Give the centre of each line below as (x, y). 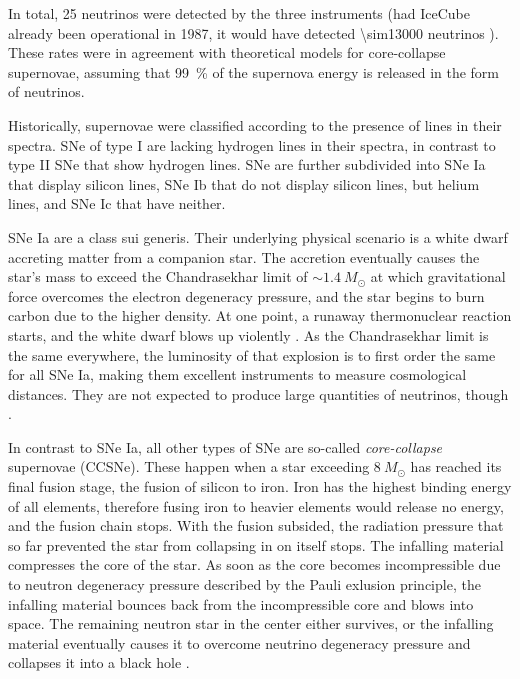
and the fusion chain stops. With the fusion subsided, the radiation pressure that (256, 525)
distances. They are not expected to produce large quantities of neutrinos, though (258, 393)
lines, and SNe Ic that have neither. (117, 203)
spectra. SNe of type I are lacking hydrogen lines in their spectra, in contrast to (252, 144)
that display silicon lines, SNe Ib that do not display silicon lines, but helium (244, 183)
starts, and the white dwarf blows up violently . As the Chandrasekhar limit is (248, 334)
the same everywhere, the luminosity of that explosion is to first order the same (252, 354)
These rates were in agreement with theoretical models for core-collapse (227, 52)
